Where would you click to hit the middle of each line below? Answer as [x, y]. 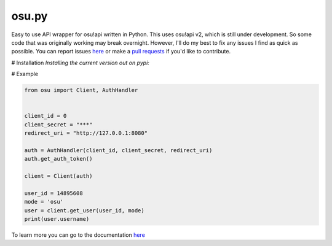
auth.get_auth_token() [58, 159]
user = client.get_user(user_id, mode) [84, 210]
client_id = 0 [45, 116]
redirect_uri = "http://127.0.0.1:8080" [86, 133]
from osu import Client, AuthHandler [81, 90]
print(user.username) [57, 219]
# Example [25, 74]
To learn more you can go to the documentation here [78, 235]
